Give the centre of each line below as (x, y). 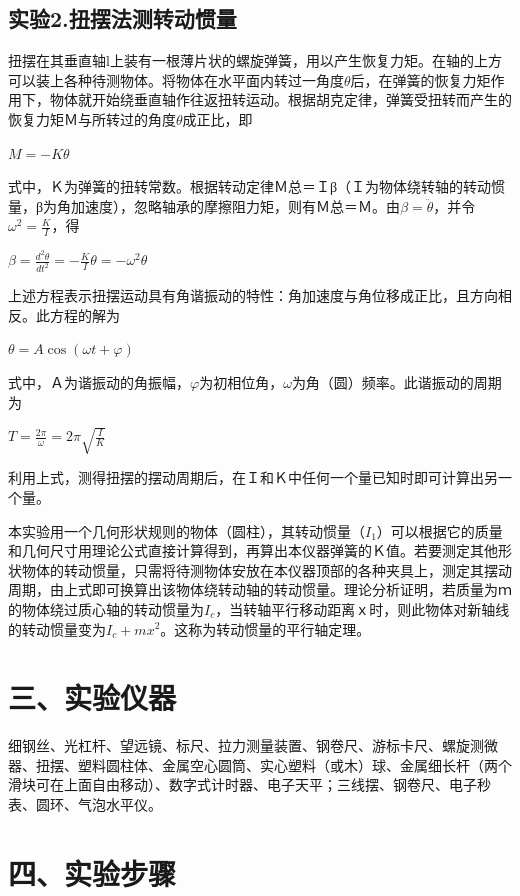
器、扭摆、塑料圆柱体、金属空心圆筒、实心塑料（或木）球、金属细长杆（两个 (260, 764)
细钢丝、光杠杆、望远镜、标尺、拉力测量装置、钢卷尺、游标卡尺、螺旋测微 (253, 745)
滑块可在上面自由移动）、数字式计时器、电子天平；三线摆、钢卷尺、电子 (242, 784)
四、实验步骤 (92, 872)
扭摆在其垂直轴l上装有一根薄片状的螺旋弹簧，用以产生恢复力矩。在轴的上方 (255, 60)
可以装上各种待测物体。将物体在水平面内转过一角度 (176, 79)
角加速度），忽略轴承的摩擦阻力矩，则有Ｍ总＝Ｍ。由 (229, 205)
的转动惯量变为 (57, 628)
